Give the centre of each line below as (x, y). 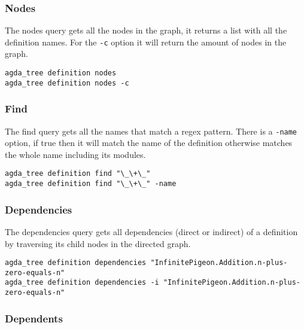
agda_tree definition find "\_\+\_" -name (91, 184)
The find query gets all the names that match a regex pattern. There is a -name (151, 131)
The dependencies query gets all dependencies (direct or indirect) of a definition (151, 231)
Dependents (34, 318)
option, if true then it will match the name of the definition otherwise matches (149, 143)
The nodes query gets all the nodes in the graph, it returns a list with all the (146, 30)
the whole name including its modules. (75, 154)
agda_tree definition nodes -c (67, 83)
